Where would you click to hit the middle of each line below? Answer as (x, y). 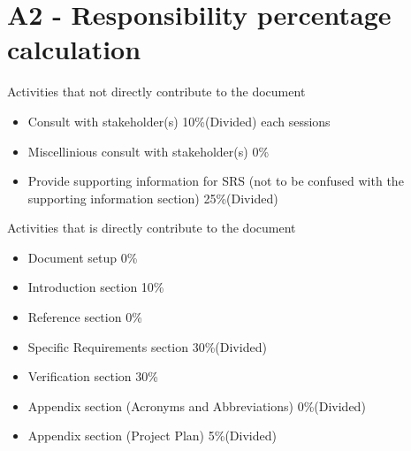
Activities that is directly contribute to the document (152, 228)
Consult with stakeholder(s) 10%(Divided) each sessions (179, 121)
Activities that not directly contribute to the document (156, 92)
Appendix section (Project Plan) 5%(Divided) (152, 436)
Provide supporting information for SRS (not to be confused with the (216, 181)
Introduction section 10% (96, 287)
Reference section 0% (85, 317)
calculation (74, 49)
